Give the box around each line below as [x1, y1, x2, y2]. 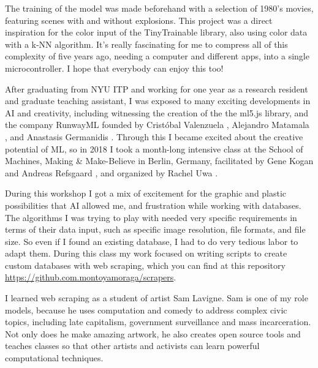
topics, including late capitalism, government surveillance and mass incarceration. [5, 315, 311, 328]
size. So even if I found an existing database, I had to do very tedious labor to [5, 235, 298, 247]
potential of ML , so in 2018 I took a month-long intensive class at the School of [5, 142, 303, 155]
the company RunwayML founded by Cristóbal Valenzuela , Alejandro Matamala [5, 118, 309, 131]
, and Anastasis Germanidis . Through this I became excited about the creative [5, 130, 303, 143]
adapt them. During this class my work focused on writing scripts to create [5, 247, 287, 260]
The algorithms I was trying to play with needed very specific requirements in [5, 211, 297, 223]
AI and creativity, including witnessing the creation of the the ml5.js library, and [5, 106, 309, 119]
